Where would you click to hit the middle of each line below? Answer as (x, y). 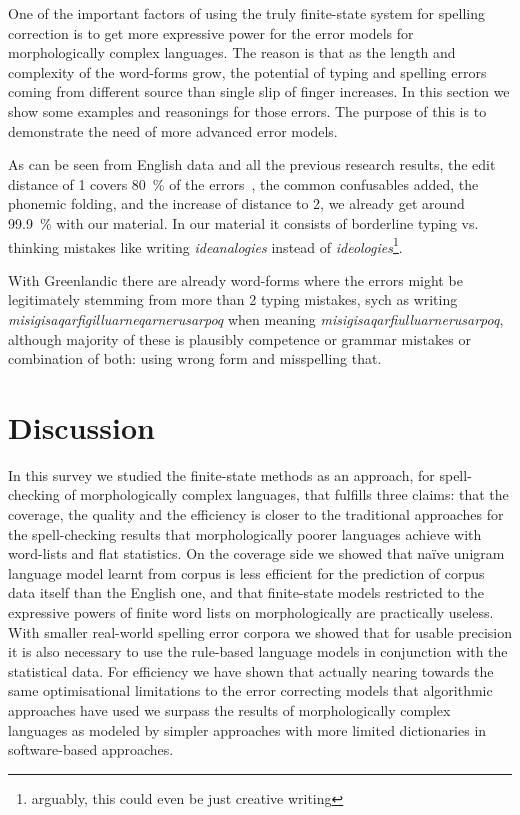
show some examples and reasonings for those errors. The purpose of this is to (247, 110)
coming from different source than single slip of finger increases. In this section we (259, 91)
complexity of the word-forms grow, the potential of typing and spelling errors (247, 71)
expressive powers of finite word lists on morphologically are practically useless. (251, 612)
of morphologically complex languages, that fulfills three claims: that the (286, 494)
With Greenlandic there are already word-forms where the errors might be (235, 279)
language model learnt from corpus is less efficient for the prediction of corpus (246, 572)
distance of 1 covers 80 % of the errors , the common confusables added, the (243, 183)
